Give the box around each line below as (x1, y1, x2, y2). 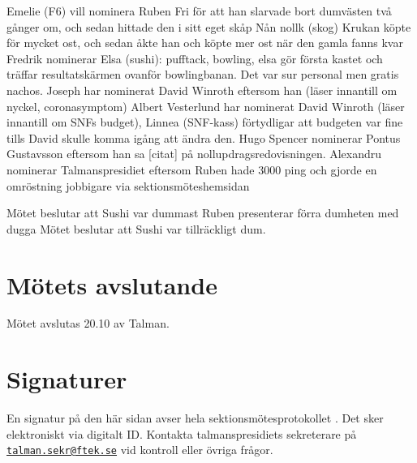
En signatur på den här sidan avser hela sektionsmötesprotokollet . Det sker (6, 409, 384, 427)
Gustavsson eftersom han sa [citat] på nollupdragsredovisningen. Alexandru (6, 145, 382, 162)
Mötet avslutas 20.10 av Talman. (6, 315, 170, 332)
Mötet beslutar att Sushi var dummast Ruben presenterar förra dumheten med (6, 204, 399, 221)
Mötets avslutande (6, 268, 217, 301)
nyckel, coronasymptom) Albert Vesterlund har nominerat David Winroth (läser (6, 97, 405, 114)
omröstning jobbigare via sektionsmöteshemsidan (6, 177, 250, 194)
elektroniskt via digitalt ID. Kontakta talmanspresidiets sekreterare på (6, 425, 357, 442)
